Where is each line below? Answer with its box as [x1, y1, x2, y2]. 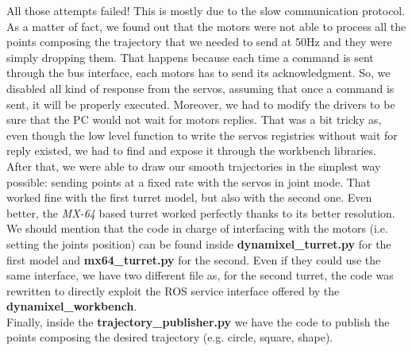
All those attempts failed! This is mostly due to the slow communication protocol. [6, 2, 406, 18]
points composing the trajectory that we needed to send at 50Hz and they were [6, 33, 392, 50]
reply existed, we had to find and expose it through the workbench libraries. [6, 142, 376, 159]
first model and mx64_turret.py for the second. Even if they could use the [6, 251, 381, 268]
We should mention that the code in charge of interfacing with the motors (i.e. [6, 220, 388, 237]
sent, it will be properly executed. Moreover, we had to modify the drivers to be [6, 95, 395, 112]
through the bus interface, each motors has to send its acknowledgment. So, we [6, 64, 391, 81]
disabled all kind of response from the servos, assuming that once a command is [6, 79, 395, 96]
